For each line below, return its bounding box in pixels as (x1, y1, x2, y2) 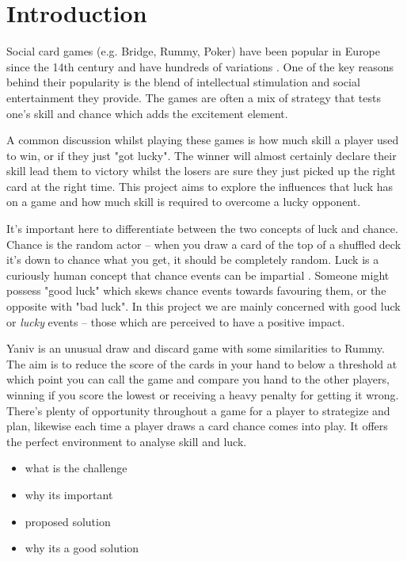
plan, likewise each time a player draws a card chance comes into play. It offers (6, 418, 388, 434)
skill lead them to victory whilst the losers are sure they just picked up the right (6, 162, 396, 179)
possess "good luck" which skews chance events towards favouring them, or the (6, 282, 386, 299)
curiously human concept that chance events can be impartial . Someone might (6, 266, 390, 283)
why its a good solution (25, 540, 139, 556)
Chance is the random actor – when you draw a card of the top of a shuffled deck (6, 235, 401, 252)
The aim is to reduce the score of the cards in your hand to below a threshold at (6, 355, 397, 372)
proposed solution (25, 513, 111, 529)
